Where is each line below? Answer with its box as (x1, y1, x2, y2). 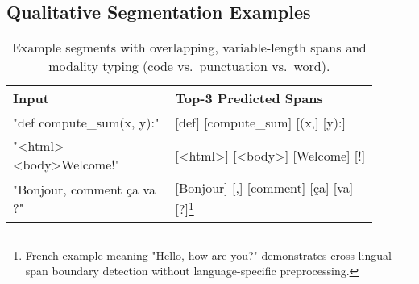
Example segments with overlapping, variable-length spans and (11, 38, 367, 57)
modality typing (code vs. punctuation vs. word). (48, 56, 330, 76)
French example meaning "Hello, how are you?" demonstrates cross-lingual (25, 246, 392, 263)
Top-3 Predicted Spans (175, 89, 323, 108)
